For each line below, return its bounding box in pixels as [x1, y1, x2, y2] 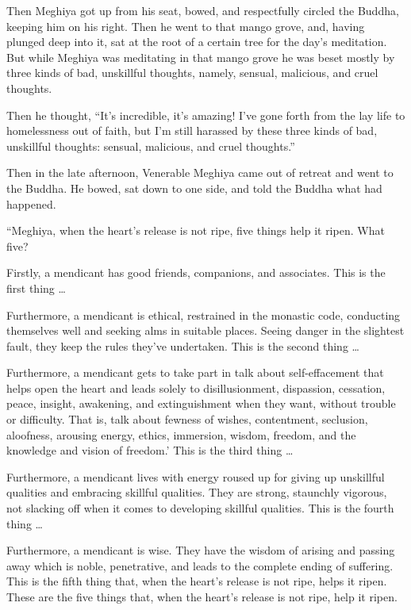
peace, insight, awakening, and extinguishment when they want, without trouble [6, 395, 396, 412]
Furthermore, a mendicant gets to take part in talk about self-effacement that [6, 364, 384, 381]
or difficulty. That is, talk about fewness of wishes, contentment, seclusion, [6, 411, 368, 428]
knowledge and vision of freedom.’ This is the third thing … [6, 442, 294, 458]
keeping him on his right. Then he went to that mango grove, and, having [6, 17, 365, 34]
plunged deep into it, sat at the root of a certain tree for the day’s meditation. [6, 33, 387, 50]
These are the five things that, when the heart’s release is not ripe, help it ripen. [6, 589, 398, 604]
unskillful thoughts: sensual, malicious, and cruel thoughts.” [6, 137, 295, 154]
